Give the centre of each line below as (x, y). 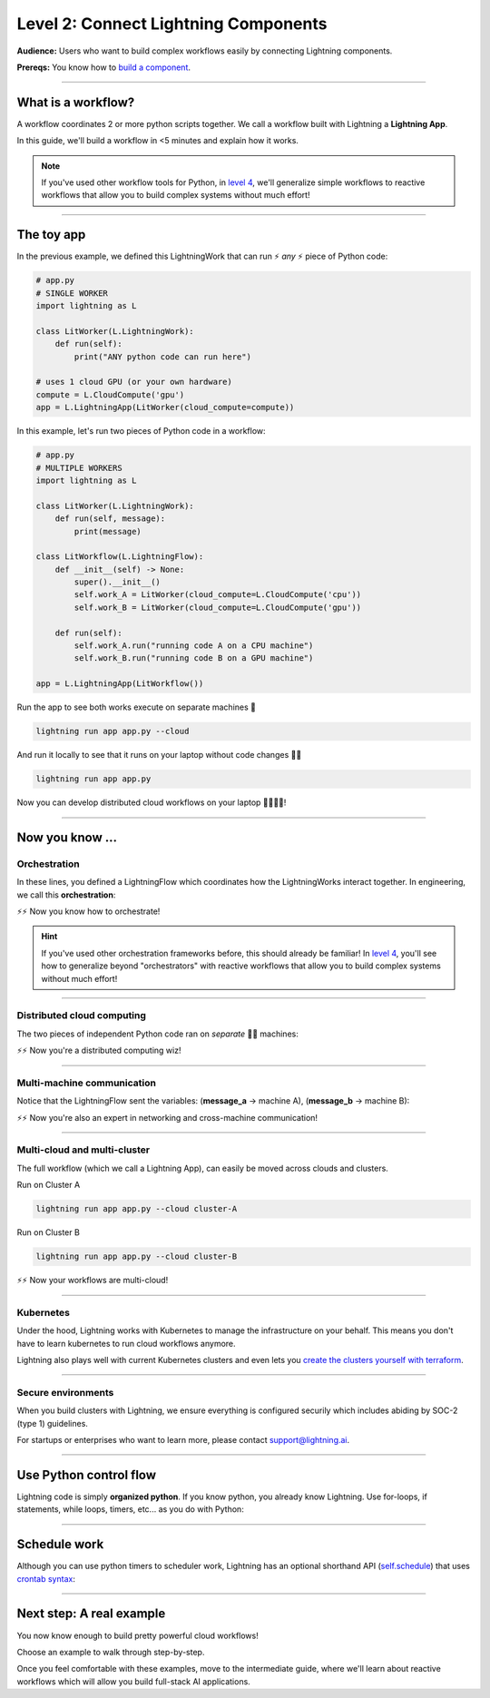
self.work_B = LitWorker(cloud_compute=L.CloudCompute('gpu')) (218, 607)
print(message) (108, 531)
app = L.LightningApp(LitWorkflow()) (120, 684)
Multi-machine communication (86, 1083)
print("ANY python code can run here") (162, 357)
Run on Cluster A (49, 1185)
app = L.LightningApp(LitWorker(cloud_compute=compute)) (165, 407)
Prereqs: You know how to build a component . (103, 67)
